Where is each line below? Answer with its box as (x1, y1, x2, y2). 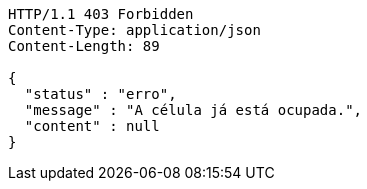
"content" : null (24, 118, 160, 134)
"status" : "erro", (24, 86, 177, 102)
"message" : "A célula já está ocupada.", (24, 102, 363, 118)
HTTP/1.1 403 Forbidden (8, 6, 194, 22)
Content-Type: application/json (8, 22, 261, 38)
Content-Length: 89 (8, 38, 160, 54)
